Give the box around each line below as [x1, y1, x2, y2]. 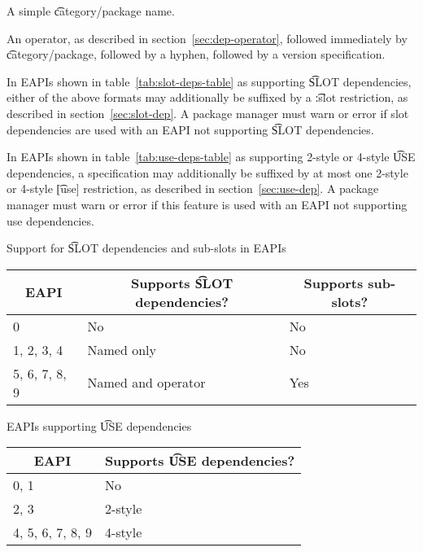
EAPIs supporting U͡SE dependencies [7, 417, 192, 434]
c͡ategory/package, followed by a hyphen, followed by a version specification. [7, 46, 386, 63]
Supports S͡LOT [130, 273, 233, 292]
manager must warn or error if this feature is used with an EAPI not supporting [7, 195, 408, 212]
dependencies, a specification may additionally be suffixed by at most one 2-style [7, 164, 408, 181]
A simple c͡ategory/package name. [7, 2, 175, 19]
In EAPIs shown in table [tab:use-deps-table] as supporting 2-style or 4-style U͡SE [7, 148, 416, 165]
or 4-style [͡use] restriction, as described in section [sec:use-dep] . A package [7, 180, 379, 197]
